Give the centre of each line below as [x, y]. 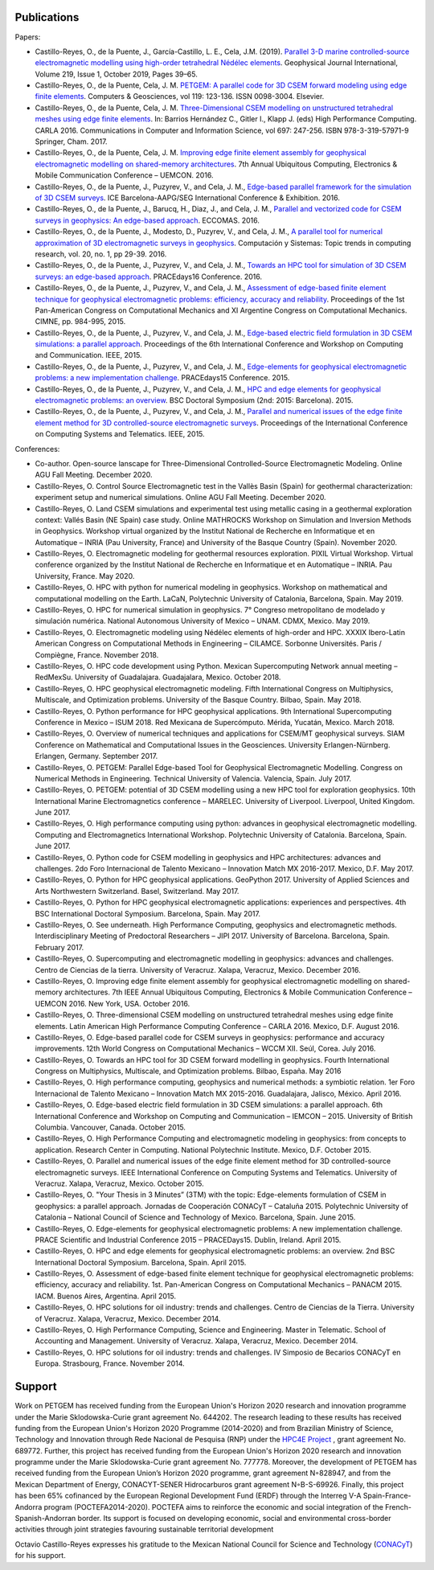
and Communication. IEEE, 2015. [88, 355]
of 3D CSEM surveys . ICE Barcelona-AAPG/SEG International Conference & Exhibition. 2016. [188, 198]
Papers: [28, 37]
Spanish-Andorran [45, 1519]
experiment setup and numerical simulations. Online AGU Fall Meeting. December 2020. [180, 498]
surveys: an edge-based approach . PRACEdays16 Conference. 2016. [149, 277]
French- [398, 1506]
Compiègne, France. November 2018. [97, 654]
